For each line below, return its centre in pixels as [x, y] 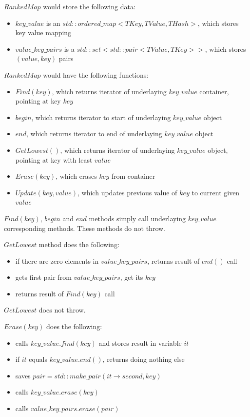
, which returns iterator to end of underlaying [94, 134]
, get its [132, 277]
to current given [216, 192]
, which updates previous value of [127, 192]
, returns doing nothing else [144, 359]
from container [133, 176]
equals [38, 359]
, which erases [76, 176]
